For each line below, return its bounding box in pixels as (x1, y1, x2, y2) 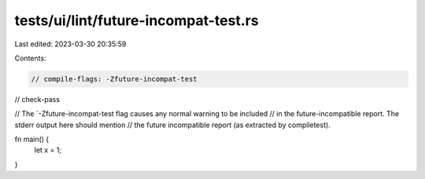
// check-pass (14, 94, 61, 104)
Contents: (14, 53, 46, 63)
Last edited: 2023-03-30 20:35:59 (14, 39, 127, 49)
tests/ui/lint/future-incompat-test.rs (14, 12, 259, 29)
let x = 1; (34, 145, 62, 155)
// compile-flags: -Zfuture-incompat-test (31, 75, 198, 83)
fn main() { (14, 134, 50, 144)
